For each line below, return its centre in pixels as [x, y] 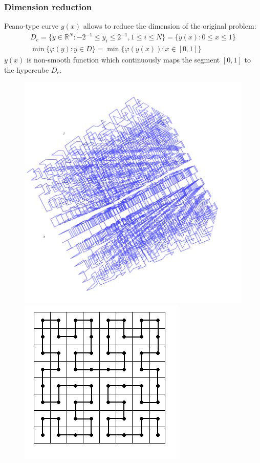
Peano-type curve [31, 26]
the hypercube [27, 69]
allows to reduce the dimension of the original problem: [170, 26]
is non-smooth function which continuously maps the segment [123, 60]
